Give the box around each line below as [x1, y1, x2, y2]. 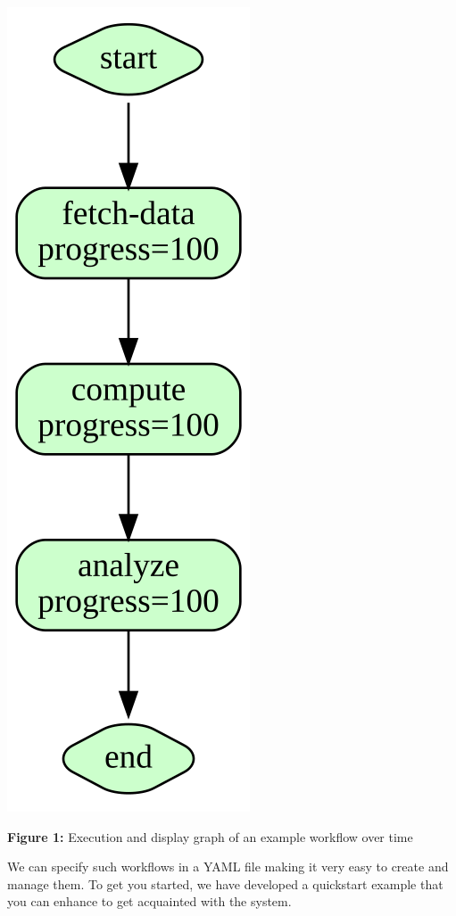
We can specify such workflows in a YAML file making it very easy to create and [7, 857, 449, 876]
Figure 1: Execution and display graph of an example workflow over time [7, 827, 413, 846]
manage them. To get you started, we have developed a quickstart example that [7, 874, 444, 893]
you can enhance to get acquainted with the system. [7, 892, 292, 911]
